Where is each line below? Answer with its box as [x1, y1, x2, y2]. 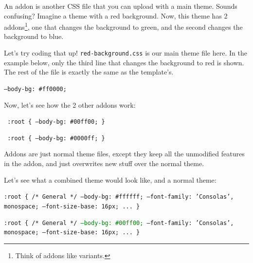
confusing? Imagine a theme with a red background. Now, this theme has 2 [4, 10, 228, 20]
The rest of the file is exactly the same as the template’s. [4, 67, 174, 77]
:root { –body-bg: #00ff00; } [7, 118, 105, 126]
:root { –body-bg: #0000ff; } [7, 134, 105, 142]
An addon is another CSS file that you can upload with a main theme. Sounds [4, 1, 237, 11]
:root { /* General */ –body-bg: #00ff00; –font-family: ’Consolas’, [4, 219, 234, 226]
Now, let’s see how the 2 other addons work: [4, 99, 136, 110]
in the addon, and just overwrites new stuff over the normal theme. [4, 158, 204, 169]
